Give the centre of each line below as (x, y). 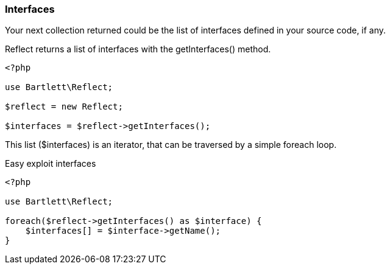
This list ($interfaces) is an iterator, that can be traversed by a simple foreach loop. (171, 145)
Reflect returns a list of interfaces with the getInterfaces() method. (138, 49)
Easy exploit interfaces (51, 164)
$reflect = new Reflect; (64, 107)
